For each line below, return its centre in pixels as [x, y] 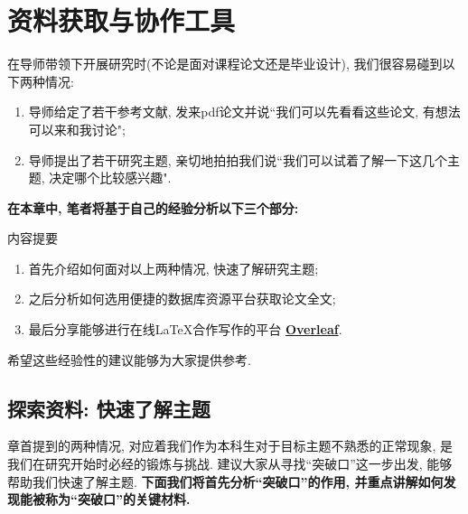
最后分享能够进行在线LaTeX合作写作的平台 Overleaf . [185, 329]
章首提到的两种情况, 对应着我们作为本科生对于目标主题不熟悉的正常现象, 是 [230, 446]
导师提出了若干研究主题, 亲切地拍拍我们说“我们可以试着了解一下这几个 [238, 159]
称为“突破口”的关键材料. [117, 499]
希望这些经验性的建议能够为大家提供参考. [129, 359]
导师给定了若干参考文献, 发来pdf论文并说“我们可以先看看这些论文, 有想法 [244, 112]
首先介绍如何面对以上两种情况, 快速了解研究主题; [173, 268]
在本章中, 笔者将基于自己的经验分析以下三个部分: [153, 207]
